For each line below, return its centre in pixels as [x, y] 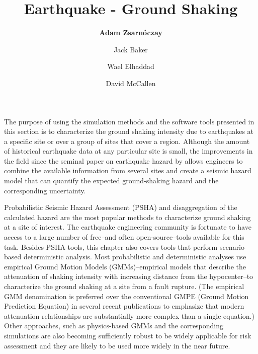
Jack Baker [131, 49]
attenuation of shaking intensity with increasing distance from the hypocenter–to [129, 276]
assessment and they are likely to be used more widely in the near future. [117, 345]
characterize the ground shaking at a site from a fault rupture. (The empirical [124, 286]
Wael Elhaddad [131, 66]
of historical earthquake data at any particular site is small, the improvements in [128, 151]
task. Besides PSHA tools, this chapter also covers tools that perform [111, 246]
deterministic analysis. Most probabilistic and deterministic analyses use [135, 257]
